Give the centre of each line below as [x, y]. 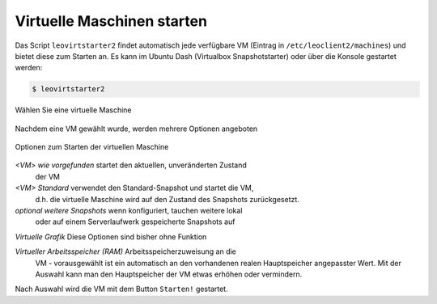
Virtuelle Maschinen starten [111, 21]
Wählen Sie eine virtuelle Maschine [74, 110]
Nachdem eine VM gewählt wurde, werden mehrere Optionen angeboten [136, 129]
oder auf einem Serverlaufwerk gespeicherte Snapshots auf [135, 222]
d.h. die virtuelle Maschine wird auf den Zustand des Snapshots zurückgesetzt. [167, 199]
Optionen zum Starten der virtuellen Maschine [92, 147]
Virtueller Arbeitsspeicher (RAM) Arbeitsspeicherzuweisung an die [125, 251]
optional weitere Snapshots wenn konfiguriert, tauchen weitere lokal [129, 211]
